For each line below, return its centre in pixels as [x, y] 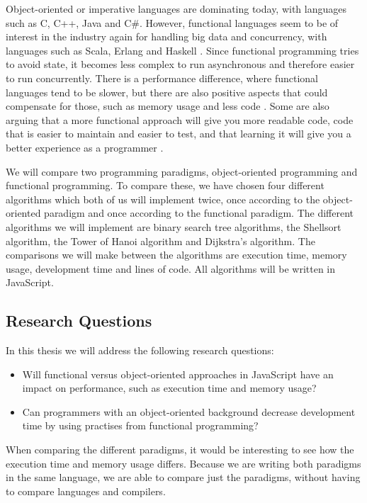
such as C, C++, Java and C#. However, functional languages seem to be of [172, 22]
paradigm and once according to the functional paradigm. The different [199, 213]
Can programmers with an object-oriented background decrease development [189, 411]
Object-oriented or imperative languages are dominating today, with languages [176, 9]
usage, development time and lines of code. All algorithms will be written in [171, 268]
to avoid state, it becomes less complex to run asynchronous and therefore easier [180, 64]
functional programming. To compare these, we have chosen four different [165, 185]
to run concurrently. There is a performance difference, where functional [162, 78]
